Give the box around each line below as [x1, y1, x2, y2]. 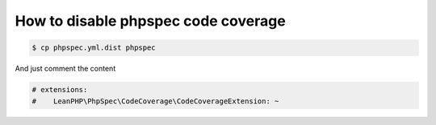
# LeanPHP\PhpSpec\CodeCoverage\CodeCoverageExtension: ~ [31, 96, 279, 106]
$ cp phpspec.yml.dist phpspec [31, 43, 157, 52]
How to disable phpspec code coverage [15, 12, 286, 30]
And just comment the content [15, 64, 116, 74]
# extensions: [31, 85, 88, 95]
